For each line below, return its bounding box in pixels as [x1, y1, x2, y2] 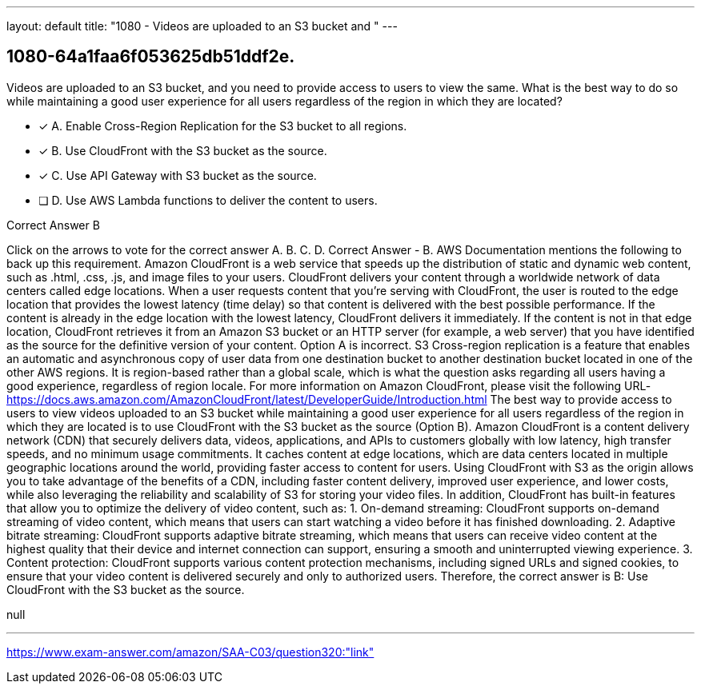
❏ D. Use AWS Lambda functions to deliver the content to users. [38, 193, 378, 207]
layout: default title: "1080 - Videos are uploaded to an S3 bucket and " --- [6, 19, 398, 33]
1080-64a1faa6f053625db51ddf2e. [6, 46, 295, 67]
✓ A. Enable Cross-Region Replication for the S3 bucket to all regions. [38, 118, 407, 133]
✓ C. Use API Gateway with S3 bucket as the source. [38, 168, 317, 182]
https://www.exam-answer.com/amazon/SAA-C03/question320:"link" [6, 644, 375, 659]
